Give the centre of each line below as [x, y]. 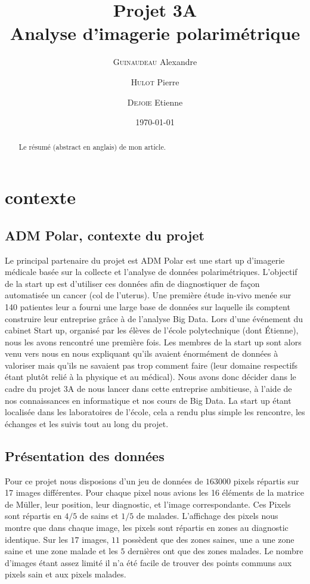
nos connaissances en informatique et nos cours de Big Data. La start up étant [148, 400]
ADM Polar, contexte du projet [105, 235]
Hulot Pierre [155, 81]
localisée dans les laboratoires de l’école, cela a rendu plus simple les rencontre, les [155, 412]
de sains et [99, 516]
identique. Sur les [36, 539]
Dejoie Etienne [155, 102]
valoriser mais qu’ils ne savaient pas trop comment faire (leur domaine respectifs [151, 365]
